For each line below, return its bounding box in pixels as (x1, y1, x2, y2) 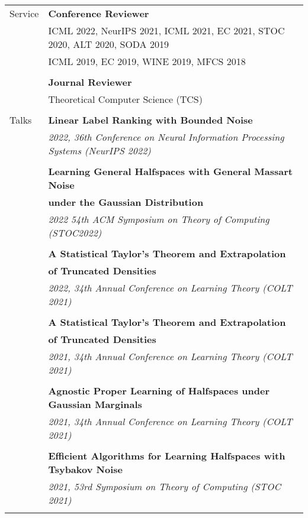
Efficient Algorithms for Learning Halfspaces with (48, 449, 285, 462)
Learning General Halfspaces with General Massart (48, 164, 293, 178)
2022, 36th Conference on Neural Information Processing (48, 130, 284, 144)
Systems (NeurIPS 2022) (48, 144, 151, 157)
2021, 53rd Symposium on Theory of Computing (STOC (48, 480, 281, 493)
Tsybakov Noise (48, 462, 123, 476)
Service (9, 7, 39, 20)
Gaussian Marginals (48, 397, 142, 411)
